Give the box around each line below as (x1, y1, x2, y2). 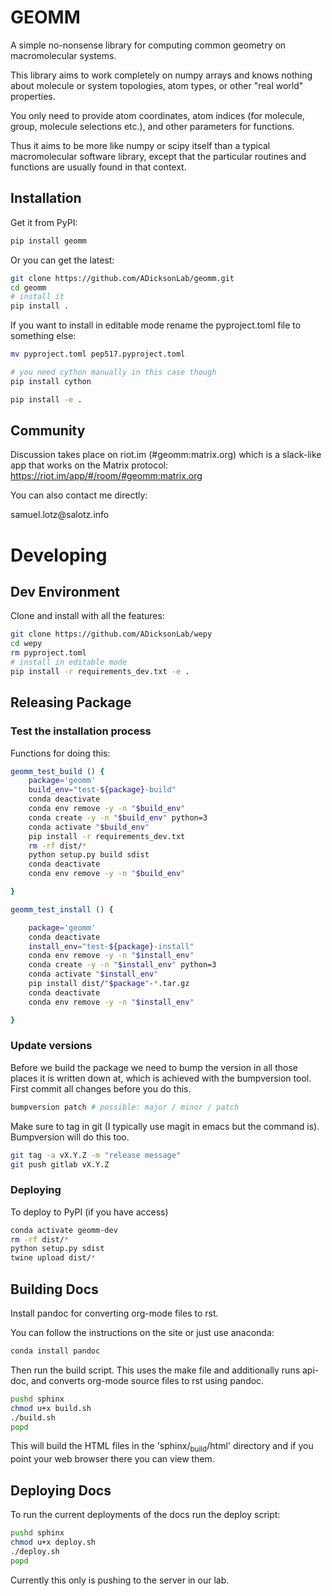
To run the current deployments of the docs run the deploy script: (10, 1509, 281, 1521)
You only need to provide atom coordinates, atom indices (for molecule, (10, 109, 305, 121)
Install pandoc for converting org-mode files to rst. (10, 1307, 219, 1320)
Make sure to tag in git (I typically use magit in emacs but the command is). (10, 1120, 320, 1132)
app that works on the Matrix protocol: (10, 459, 168, 471)
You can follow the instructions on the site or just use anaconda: (10, 1327, 275, 1339)
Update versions (10, 1039, 93, 1053)
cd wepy (10, 639, 43, 649)
